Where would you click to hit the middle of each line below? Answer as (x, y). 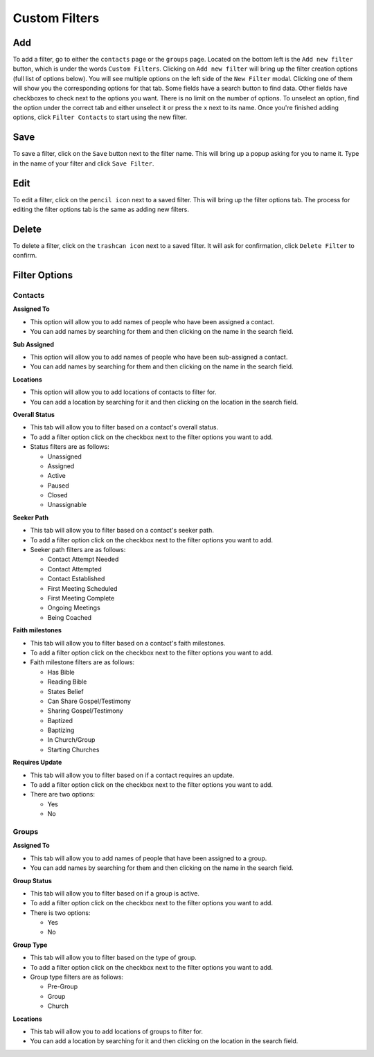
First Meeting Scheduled (82, 588)
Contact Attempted (74, 569)
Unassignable (67, 505)
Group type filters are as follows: (77, 977)
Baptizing (61, 730)
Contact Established (76, 579)
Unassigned (65, 456)
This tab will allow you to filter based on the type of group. (113, 958)
